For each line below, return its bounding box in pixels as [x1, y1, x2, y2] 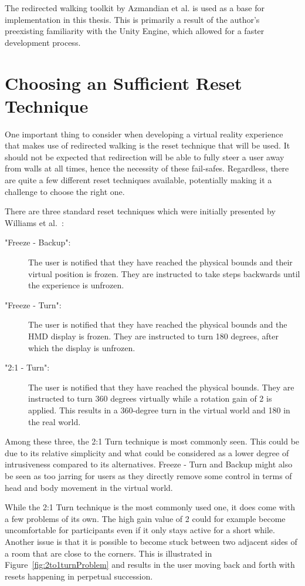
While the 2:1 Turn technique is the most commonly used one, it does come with [5, 501, 295, 513]
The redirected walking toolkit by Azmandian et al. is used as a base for [5, 2, 265, 14]
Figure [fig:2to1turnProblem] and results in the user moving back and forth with [5, 558, 295, 571]
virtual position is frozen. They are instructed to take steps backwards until [28, 267, 300, 279]
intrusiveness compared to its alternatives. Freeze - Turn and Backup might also [5, 458, 293, 470]
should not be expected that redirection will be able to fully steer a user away [5, 150, 284, 163]
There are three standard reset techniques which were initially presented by [5, 205, 276, 217]
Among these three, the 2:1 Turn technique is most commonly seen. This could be [5, 435, 300, 447]
